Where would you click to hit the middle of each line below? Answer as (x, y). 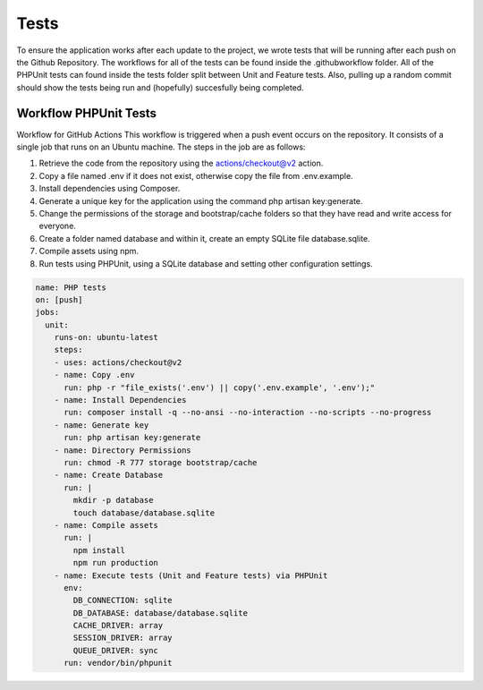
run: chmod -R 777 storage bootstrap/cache (161, 462)
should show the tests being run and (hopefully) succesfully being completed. (160, 87)
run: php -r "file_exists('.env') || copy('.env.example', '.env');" (220, 388)
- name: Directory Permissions (123, 450)
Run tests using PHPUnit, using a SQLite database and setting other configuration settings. (206, 263)
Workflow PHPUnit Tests (86, 113)
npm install (99, 550)
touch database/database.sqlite (144, 513)
